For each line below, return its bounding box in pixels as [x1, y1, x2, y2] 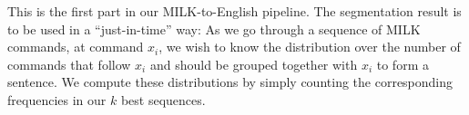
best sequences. [120, 90, 206, 109]
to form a [376, 54, 429, 73]
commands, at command [7, 37, 144, 56]
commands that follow [7, 54, 131, 73]
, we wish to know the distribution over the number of [158, 37, 461, 56]
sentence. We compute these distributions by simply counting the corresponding [7, 72, 454, 91]
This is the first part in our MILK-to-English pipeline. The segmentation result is [7, 2, 462, 20]
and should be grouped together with [149, 54, 358, 73]
